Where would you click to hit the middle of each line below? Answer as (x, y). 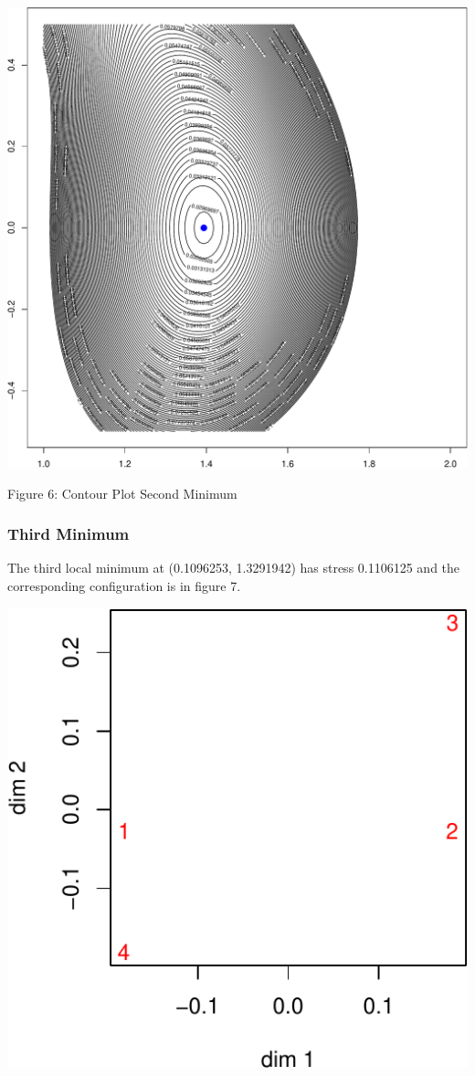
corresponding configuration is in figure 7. (124, 585)
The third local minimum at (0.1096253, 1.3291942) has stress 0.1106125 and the (234, 568)
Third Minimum (69, 534)
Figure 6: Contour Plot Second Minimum (122, 493)
